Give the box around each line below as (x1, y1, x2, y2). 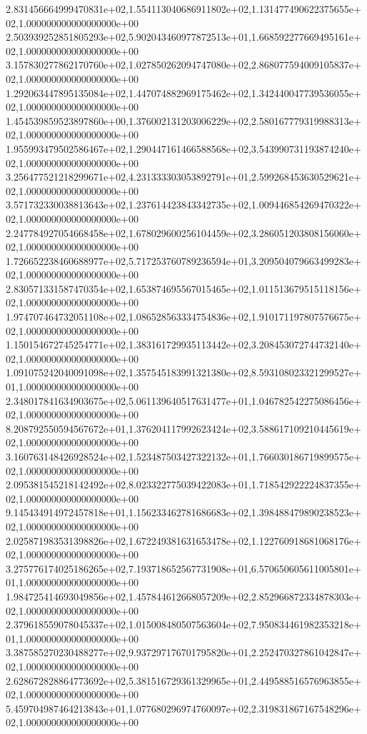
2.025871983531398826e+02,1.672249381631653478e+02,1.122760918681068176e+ (6, 533, 361, 548)
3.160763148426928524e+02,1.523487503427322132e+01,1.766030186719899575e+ (6, 449, 361, 463)
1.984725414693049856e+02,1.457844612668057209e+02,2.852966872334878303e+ (6, 588, 361, 603)
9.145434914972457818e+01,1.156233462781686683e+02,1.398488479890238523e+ (6, 505, 361, 520)
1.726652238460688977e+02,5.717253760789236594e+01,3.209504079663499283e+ (6, 253, 361, 268)
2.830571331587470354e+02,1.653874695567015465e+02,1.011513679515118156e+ (6, 281, 361, 296)
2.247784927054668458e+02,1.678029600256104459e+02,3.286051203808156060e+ (6, 225, 361, 240)
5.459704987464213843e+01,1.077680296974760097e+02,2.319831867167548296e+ (6, 700, 361, 715)
